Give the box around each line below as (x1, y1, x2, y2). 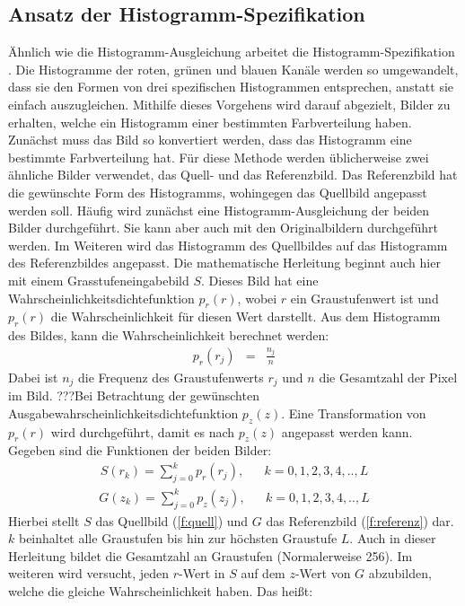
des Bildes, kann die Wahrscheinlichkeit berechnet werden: (8, 326, 329, 345)
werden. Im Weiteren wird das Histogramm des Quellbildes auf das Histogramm (8, 235, 448, 254)
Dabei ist (8, 367, 58, 386)
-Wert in (179, 564, 225, 583)
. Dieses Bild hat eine (201, 270, 319, 289)
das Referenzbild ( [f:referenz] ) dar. (266, 511, 454, 530)
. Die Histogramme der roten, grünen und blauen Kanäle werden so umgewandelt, (8, 59, 459, 78)
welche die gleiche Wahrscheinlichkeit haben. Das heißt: (8, 582, 313, 600)
